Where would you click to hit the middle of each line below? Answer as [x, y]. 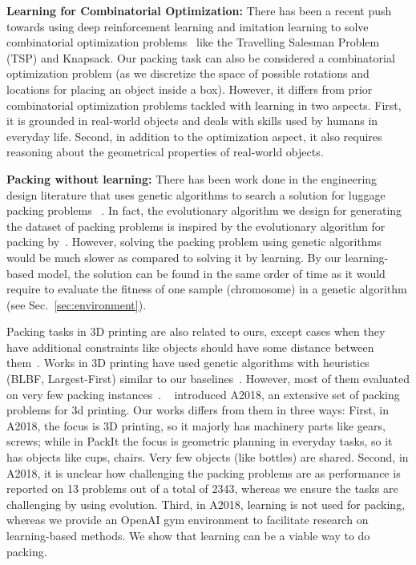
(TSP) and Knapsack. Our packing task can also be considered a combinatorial [201, 57]
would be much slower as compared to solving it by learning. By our [174, 257]
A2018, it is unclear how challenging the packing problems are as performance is [204, 472]
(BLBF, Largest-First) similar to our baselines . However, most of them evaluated [208, 379]
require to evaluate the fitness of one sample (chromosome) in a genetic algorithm [207, 289]
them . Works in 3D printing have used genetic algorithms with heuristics [188, 363]
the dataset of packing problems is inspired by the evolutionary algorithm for [196, 226]
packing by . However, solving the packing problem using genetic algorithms [194, 242]
